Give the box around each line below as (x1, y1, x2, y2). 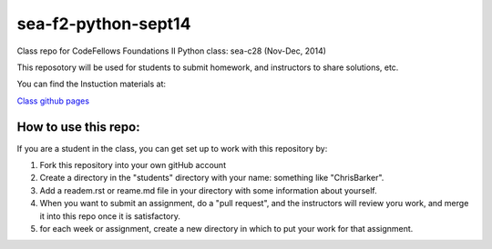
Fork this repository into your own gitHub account (39, 160, 227, 171)
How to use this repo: (16, 119, 140, 134)
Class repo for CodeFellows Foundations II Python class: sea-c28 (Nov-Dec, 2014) (16, 45, 327, 56)
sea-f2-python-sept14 (16, 14, 191, 34)
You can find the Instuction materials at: (16, 78, 166, 90)
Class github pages (16, 95, 90, 106)
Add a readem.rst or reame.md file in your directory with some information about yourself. (39, 184, 377, 195)
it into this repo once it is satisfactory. (39, 210, 181, 222)
